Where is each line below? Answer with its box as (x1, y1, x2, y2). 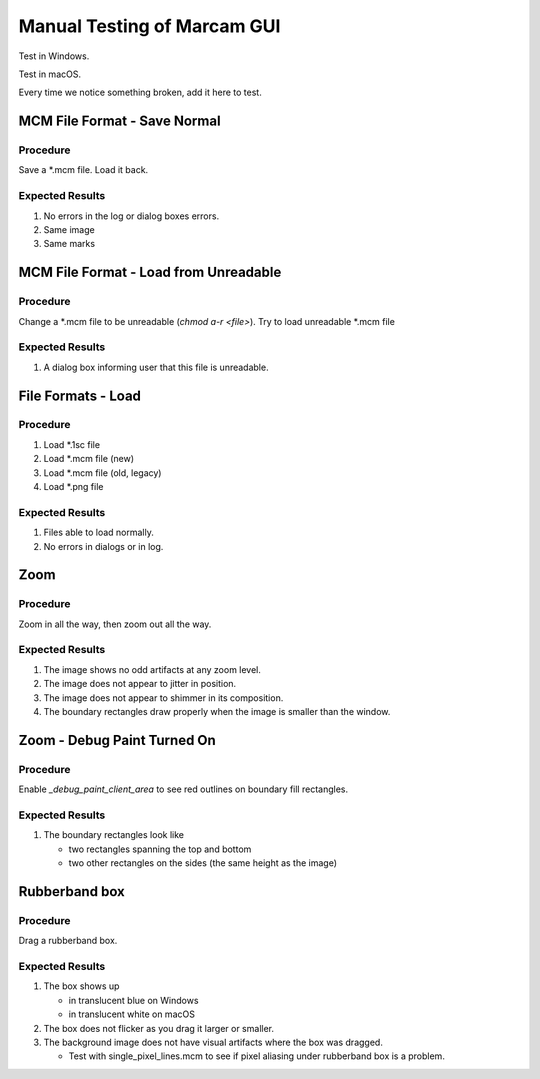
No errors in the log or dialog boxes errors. (43, 210, 220, 222)
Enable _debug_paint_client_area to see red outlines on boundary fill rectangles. (18, 783, 349, 795)
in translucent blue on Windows (68, 994, 199, 1006)
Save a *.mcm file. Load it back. (18, 164, 149, 176)
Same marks (43, 238, 95, 250)
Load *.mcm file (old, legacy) (43, 466, 162, 479)
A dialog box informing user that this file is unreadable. (43, 361, 269, 373)
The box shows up (43, 980, 120, 992)
